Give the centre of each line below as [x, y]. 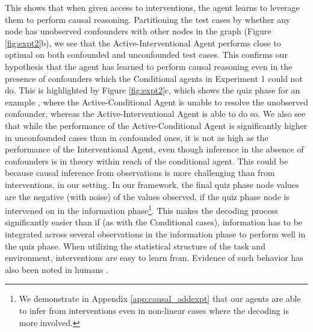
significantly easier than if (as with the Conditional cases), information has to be [154, 222]
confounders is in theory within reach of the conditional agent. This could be [147, 161]
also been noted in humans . [57, 269]
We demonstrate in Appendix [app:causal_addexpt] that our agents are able [160, 299]
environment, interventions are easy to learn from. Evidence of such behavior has [154, 258]
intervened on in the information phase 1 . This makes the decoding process [141, 209]
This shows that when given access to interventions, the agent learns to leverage [152, 7]
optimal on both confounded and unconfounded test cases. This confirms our [146, 55]
